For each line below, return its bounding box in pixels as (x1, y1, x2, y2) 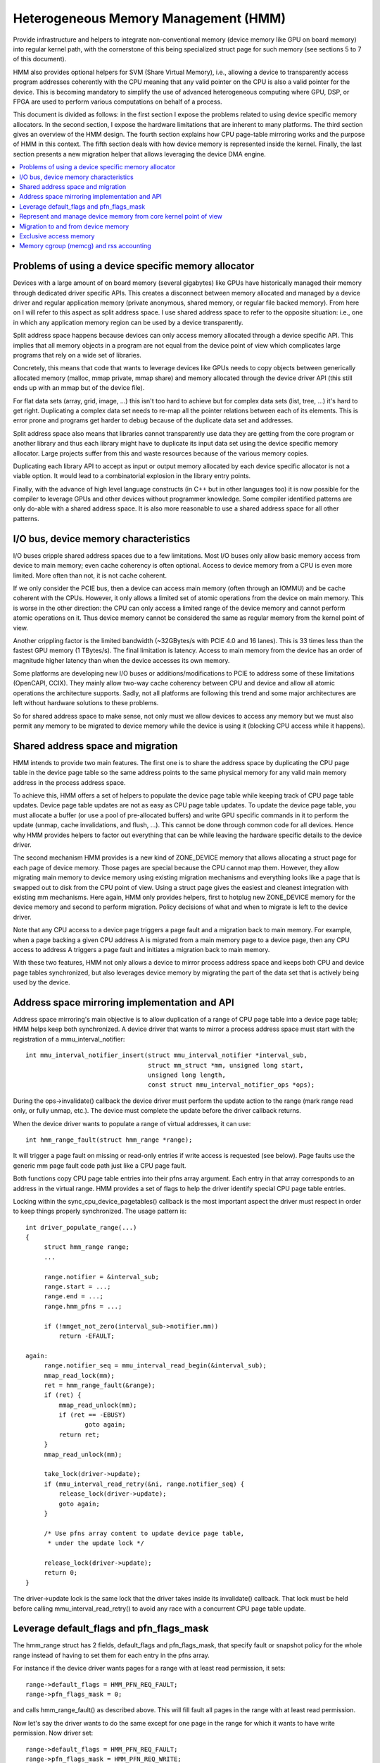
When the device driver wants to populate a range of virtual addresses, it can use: (13, 1119, 251, 1128)
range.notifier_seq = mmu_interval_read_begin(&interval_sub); (44, 1362, 267, 1369)
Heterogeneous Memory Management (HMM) (13, 11, 286, 26)
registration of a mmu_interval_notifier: (13, 1035, 125, 1043)
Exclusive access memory (19, 231, 95, 240)
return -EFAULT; (58, 1331, 115, 1340)
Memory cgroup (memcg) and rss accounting (19, 242, 151, 250)
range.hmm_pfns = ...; (44, 1302, 122, 1310)
